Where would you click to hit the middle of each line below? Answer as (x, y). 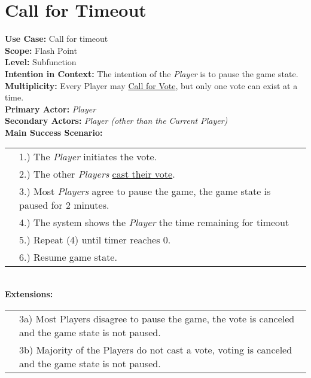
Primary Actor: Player (51, 109)
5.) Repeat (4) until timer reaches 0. (95, 240)
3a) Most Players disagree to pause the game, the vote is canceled (157, 318)
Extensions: (29, 294)
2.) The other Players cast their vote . (97, 174)
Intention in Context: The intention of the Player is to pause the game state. (152, 73)
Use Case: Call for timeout (57, 39)
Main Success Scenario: (54, 132)
